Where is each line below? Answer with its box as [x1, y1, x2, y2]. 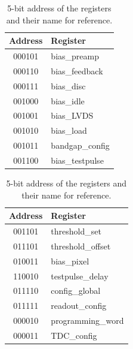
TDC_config [51, 329, 97, 341]
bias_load [51, 124, 87, 137]
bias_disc [51, 79, 86, 92]
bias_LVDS [51, 109, 94, 122]
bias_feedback [51, 64, 103, 77]
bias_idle [51, 94, 85, 107]
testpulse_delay [51, 269, 109, 282]
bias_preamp [51, 50, 99, 62]
